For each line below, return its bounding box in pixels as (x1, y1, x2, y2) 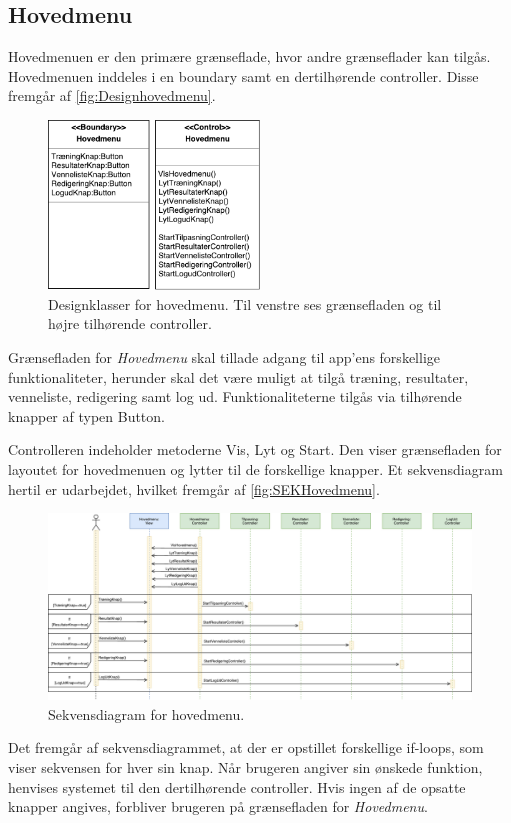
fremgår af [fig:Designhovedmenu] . (8, 85, 216, 106)
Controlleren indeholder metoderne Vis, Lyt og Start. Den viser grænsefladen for (8, 439, 502, 460)
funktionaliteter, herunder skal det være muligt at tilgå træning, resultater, (8, 366, 469, 387)
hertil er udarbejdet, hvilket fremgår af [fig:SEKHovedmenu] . (8, 478, 380, 499)
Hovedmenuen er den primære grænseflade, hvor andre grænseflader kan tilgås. (8, 46, 491, 67)
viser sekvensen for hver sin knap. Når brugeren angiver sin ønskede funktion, (8, 757, 483, 778)
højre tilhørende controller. (48, 313, 212, 334)
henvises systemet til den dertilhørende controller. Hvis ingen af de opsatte (8, 776, 466, 797)
